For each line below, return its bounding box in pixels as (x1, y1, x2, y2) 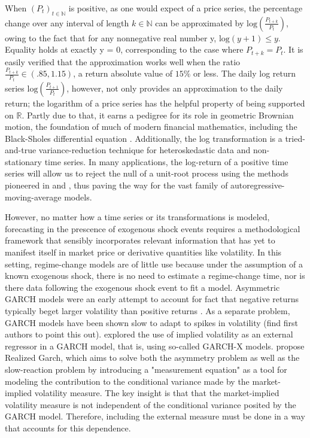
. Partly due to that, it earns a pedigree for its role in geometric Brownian (22, 108, 294, 121)
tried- (285, 132, 305, 144)
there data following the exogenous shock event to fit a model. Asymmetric (5, 281, 280, 293)
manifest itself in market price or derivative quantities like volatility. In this (5, 246, 282, 258)
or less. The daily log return (193, 67, 296, 80)
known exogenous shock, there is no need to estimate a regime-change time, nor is (5, 269, 305, 282)
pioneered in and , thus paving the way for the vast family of (5, 179, 228, 191)
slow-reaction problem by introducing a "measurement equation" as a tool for (5, 363, 287, 375)
